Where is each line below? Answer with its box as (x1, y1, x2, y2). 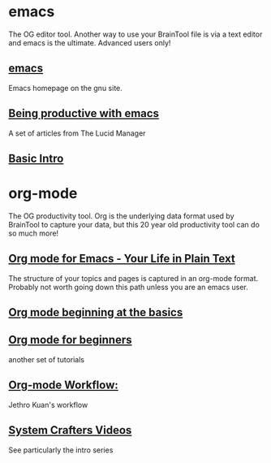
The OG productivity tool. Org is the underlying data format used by (8, 210, 234, 221)
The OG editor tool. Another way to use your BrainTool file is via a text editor (8, 29, 263, 39)
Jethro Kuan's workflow (8, 400, 88, 409)
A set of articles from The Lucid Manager (8, 128, 146, 138)
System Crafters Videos (8, 423, 132, 437)
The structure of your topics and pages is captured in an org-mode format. (8, 273, 259, 283)
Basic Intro (8, 151, 64, 165)
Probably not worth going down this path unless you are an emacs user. (8, 282, 249, 292)
